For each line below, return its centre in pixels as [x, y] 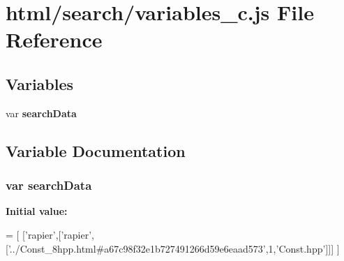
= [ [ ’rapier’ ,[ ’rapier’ [49, 234]
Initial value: [37, 211]
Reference [54, 39]
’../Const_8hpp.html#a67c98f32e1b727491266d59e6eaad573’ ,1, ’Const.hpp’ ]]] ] [174, 248]
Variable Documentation [96, 150]
